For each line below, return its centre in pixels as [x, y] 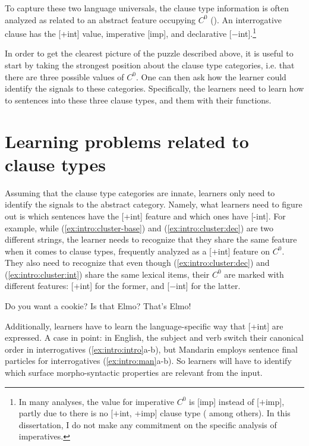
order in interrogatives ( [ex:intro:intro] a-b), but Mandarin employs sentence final [151, 349]
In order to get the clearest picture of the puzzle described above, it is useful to [149, 53]
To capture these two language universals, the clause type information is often [147, 8]
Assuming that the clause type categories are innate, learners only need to [140, 192]
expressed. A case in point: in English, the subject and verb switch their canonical [154, 337]
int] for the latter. [208, 286]
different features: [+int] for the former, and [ [87, 286]
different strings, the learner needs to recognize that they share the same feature [151, 239]
